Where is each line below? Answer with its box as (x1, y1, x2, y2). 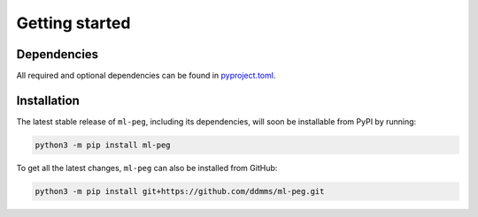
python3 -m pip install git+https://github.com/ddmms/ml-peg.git (35, 186, 325, 196)
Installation (16, 93, 80, 108)
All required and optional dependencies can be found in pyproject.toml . (16, 71, 276, 81)
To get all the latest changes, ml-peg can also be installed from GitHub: (16, 162, 278, 173)
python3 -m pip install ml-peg (35, 139, 172, 150)
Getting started (16, 13, 131, 33)
